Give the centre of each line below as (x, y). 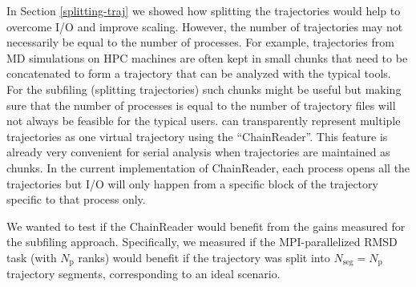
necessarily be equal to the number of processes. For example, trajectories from (200, 42)
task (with (32, 257)
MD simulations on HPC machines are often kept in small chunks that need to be (207, 57)
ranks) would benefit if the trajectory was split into (204, 257)
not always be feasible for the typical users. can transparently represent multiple (204, 121)
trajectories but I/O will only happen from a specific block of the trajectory (192, 183)
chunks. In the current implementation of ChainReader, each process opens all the (208, 167)
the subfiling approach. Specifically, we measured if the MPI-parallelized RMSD (202, 242)
